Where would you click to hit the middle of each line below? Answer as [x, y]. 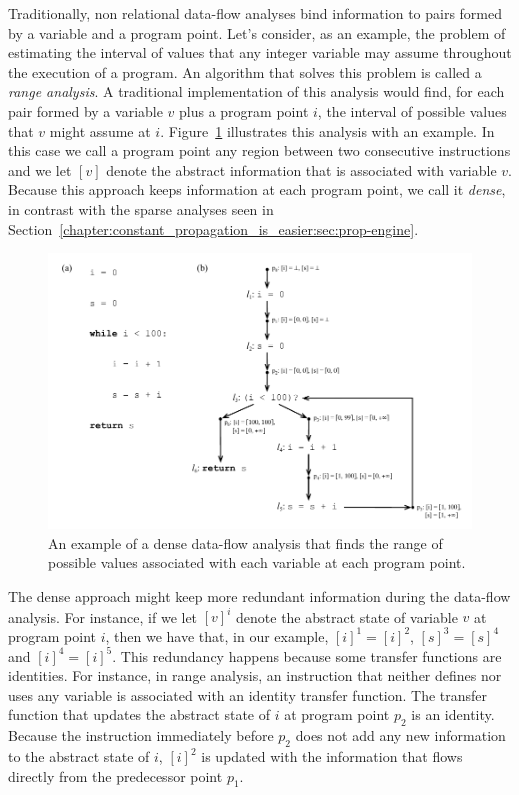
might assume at [100, 130]
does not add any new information [400, 735]
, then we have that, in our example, [217, 635]
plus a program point [244, 110]
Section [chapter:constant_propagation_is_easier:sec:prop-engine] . [213, 228]
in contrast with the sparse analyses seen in [141, 208]
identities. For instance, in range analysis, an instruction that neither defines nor [255, 675]
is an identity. [453, 714]
